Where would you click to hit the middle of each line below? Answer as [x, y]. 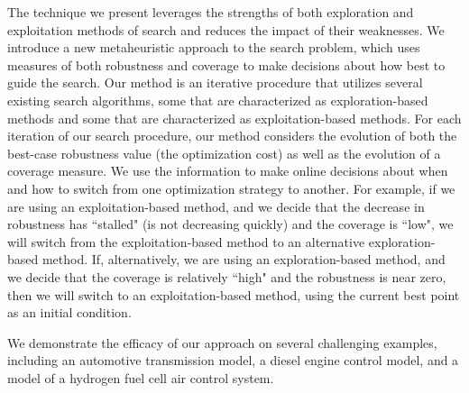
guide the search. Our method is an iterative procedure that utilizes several [215, 82]
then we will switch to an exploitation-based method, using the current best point [234, 294]
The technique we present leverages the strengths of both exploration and [211, 12]
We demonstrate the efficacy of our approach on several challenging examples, [222, 342]
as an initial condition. [69, 312]
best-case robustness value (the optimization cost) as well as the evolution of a [224, 153]
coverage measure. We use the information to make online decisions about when [228, 171]
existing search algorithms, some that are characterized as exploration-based [218, 100]
